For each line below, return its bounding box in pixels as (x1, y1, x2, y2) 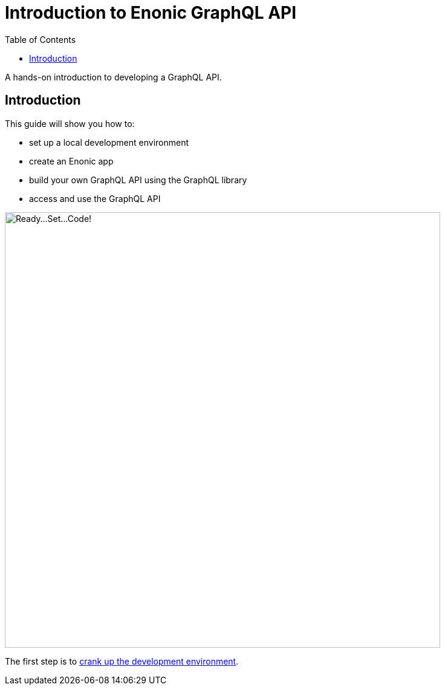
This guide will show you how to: (5, 118, 135, 129)
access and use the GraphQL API (29, 193, 161, 204)
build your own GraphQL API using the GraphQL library (29, 174, 247, 185)
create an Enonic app (29, 155, 114, 166)
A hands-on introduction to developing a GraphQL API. (5, 71, 222, 82)
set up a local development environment (29, 137, 189, 148)
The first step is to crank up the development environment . (5, 656, 239, 666)
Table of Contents (5, 34, 76, 45)
